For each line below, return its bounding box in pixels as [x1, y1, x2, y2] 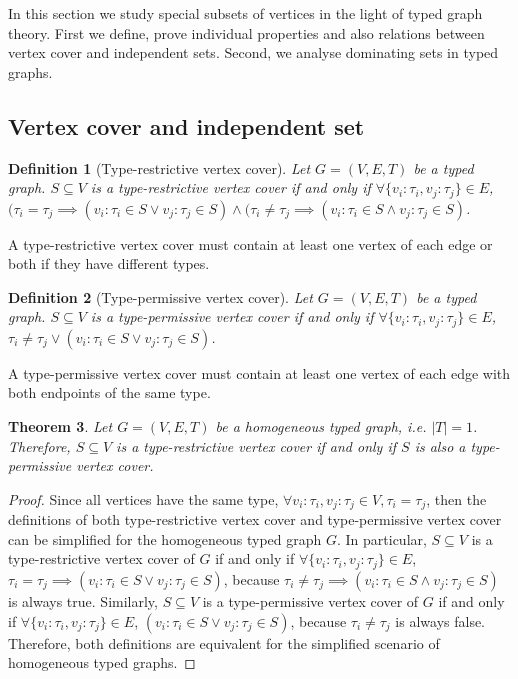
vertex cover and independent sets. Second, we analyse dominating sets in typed [8, 42, 499, 63]
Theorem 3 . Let [8, 416, 113, 437]
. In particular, [336, 528, 427, 549]
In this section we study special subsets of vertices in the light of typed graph [8, 3, 483, 23]
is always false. [395, 610, 486, 631]
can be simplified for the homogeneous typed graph [8, 528, 322, 549]
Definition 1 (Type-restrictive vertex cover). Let [8, 157, 311, 178]
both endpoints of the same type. [8, 382, 211, 403]
